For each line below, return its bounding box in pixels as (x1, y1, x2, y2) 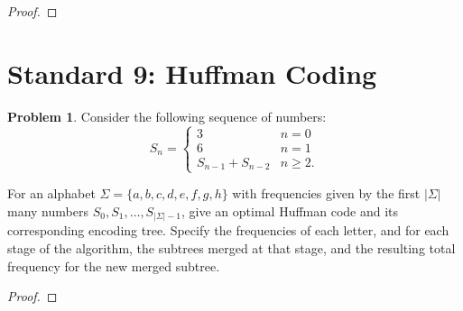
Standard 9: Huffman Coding (7, 54, 377, 91)
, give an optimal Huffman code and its (181, 201, 399, 220)
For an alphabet (7, 184, 96, 203)
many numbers (7, 201, 88, 220)
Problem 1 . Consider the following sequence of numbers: (7, 106, 327, 125)
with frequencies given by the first (232, 184, 421, 203)
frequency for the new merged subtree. (7, 256, 220, 275)
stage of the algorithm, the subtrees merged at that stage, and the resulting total (7, 239, 456, 258)
